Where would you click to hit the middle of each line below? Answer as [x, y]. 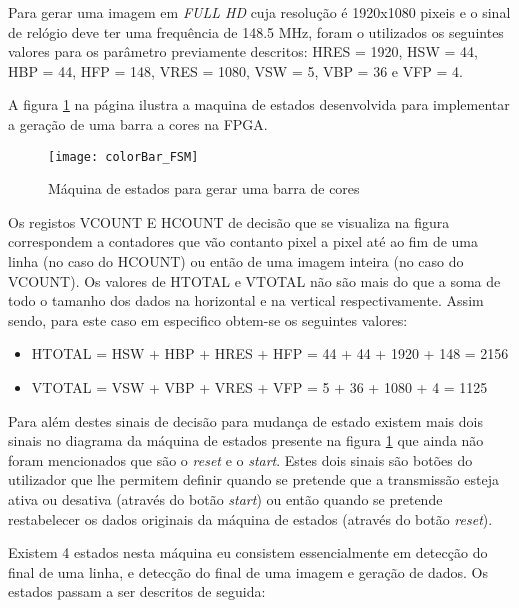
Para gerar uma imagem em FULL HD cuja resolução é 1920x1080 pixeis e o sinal [259, 12]
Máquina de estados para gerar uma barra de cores [204, 188]
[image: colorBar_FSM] [123, 156]
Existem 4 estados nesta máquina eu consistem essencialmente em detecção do [248, 552]
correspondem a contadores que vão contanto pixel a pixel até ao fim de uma [243, 241]
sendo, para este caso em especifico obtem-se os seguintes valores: [208, 319]
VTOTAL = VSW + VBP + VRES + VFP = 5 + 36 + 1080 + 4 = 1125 [259, 386]
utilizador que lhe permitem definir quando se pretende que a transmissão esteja [253, 479]
